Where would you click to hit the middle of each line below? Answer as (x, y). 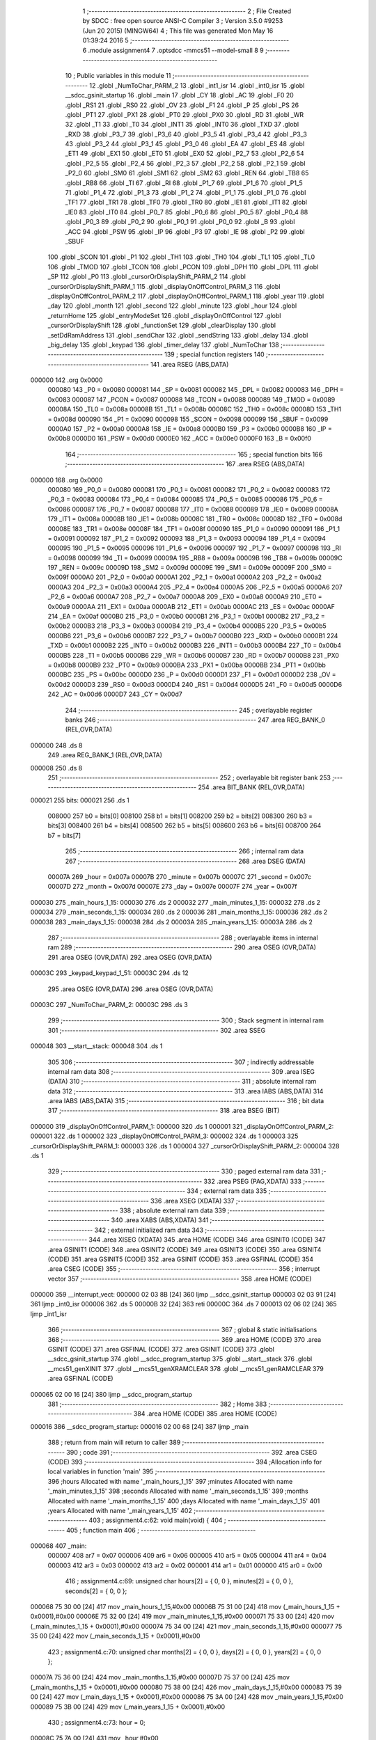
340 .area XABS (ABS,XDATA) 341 (160, 1220)
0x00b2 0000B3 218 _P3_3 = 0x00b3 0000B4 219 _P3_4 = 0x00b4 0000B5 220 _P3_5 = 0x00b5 (187, 626)
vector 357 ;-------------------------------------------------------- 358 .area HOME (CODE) (180, 1279)
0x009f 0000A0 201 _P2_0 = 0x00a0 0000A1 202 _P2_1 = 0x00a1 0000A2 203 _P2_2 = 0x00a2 (185, 577)
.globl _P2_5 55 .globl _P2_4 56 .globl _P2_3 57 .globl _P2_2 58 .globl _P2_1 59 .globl (185, 163)
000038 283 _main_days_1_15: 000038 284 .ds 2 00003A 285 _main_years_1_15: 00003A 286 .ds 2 (172, 922)
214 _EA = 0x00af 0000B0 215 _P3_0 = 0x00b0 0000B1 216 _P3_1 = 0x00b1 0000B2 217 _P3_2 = (186, 617)
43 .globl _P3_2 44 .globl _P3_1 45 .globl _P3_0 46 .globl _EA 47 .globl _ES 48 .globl (185, 144)
